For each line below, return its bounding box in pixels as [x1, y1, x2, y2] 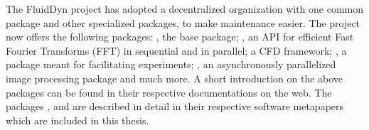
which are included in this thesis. [6, 112, 149, 127]
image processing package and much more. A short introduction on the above [6, 70, 343, 85]
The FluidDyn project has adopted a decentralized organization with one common [6, 1, 364, 16]
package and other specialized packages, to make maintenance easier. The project [6, 15, 360, 30]
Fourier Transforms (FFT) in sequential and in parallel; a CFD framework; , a [6, 43, 347, 58]
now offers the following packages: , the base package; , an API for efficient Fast [6, 29, 354, 44]
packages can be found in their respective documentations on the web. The [6, 85, 332, 99]
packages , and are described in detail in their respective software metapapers [6, 99, 344, 114]
